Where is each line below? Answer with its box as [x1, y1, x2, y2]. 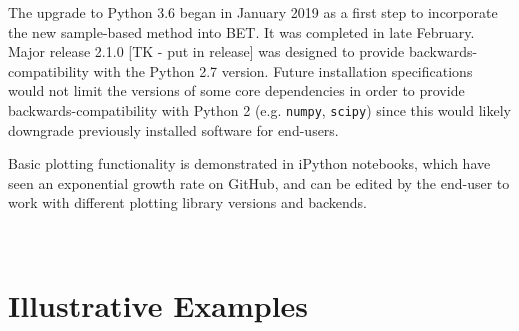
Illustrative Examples [8, 284, 309, 325]
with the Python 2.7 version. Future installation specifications [93, 60, 473, 81]
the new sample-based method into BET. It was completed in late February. [8, 21, 475, 42]
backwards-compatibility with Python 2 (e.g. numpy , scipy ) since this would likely [8, 99, 511, 120]
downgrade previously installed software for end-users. [8, 119, 339, 140]
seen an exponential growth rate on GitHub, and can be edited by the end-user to [8, 172, 510, 193]
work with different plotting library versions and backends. [8, 192, 368, 213]
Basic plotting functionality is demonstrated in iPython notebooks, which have [8, 153, 491, 174]
